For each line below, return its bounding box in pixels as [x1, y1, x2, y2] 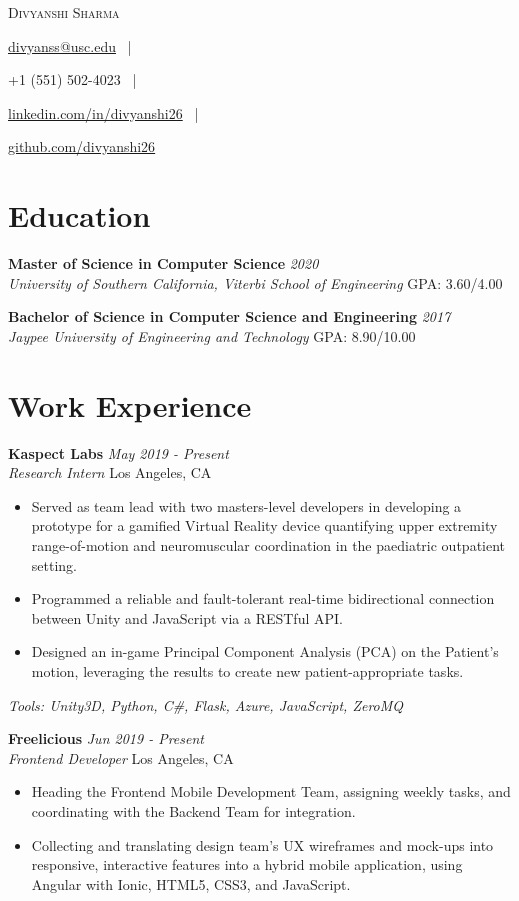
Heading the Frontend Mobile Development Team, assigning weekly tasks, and [31, 781, 511, 802]
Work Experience [8, 384, 252, 425]
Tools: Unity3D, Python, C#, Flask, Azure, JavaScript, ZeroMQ [8, 694, 404, 715]
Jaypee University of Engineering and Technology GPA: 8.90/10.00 [8, 325, 416, 346]
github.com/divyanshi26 [8, 136, 156, 157]
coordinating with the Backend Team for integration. [31, 800, 356, 821]
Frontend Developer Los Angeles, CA [8, 747, 234, 768]
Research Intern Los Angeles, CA [8, 462, 212, 483]
